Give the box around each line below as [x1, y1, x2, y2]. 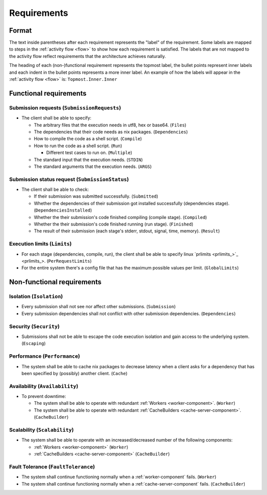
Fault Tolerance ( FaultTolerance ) [9, 463, 95, 470]
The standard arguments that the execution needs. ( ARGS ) [34, 164, 152, 169]
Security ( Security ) [9, 323, 60, 330]
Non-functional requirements [9, 278, 101, 286]
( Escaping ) [21, 340, 46, 346]
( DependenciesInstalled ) [34, 207, 92, 213]
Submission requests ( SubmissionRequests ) [9, 104, 121, 111]
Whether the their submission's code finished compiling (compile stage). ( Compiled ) [34, 214, 207, 220]
